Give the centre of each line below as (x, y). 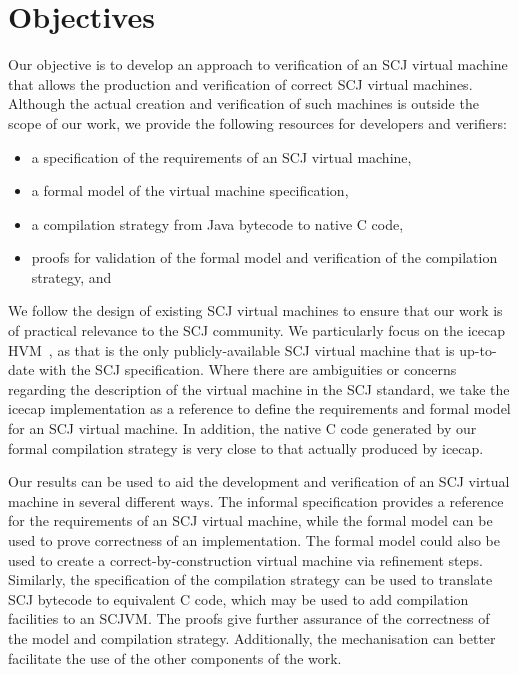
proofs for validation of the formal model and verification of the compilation (264, 257)
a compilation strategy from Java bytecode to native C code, (217, 223)
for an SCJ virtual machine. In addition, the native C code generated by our (242, 428)
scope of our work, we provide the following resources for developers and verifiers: (257, 122)
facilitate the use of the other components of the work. (175, 657)
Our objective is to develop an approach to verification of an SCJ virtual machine (258, 64)
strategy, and (71, 276)
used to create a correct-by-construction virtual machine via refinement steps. (245, 559)
